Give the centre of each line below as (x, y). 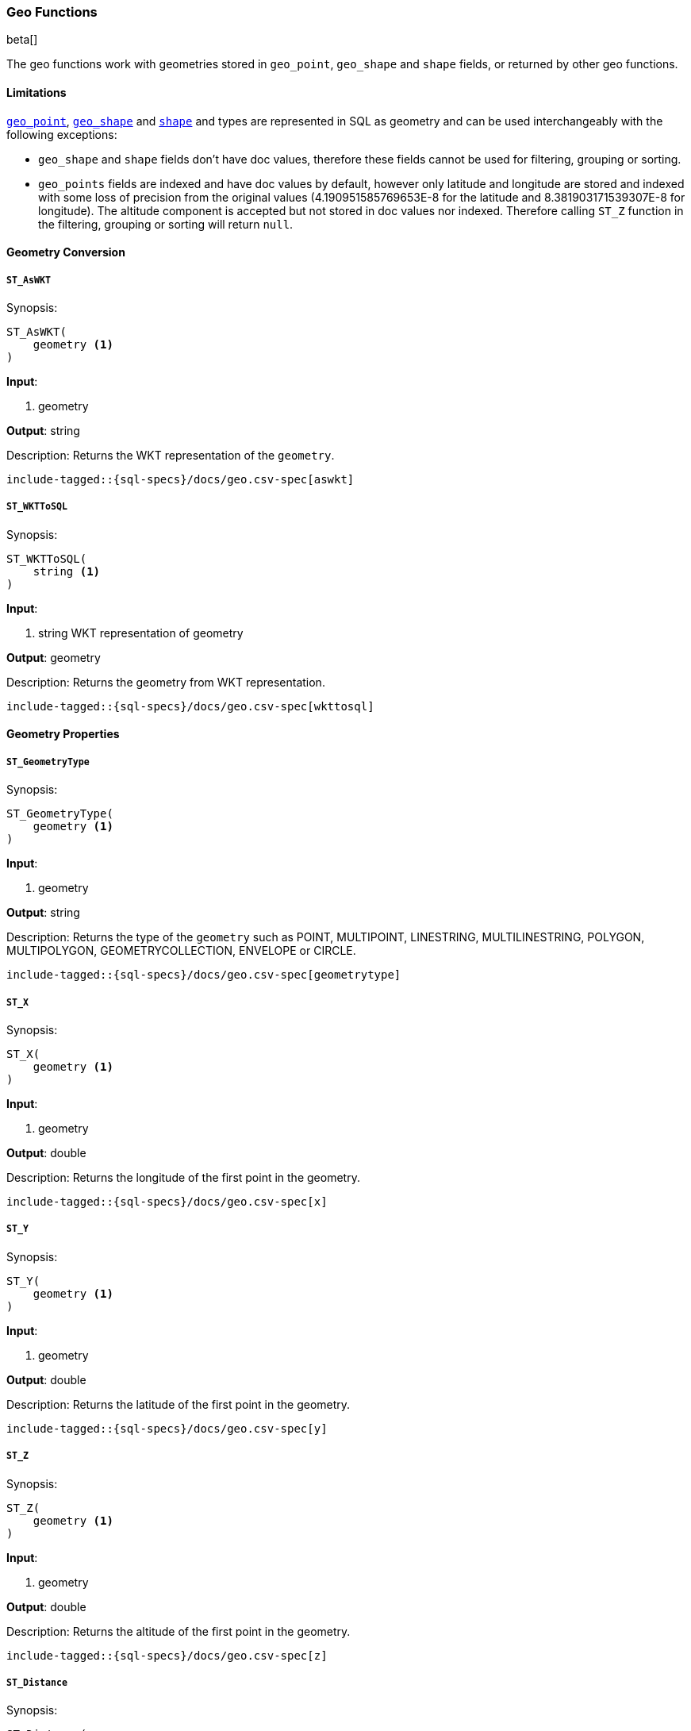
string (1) (67, 571)
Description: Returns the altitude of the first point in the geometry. (179, 1631)
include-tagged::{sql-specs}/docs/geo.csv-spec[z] (167, 1655)
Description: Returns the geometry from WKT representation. (166, 682)
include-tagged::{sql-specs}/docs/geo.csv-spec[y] (167, 1428)
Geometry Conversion (66, 252)
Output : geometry (54, 657)
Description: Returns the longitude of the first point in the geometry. (183, 1177)
